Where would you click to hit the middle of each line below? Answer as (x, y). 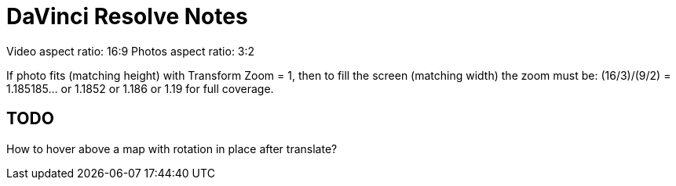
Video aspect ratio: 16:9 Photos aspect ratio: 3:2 (131, 51)
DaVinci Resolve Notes (127, 16)
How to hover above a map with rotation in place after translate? (172, 148)
